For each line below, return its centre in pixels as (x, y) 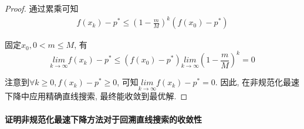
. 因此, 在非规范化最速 (257, 82)
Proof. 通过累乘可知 (42, 8)
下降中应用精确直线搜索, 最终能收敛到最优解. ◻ (96, 96)
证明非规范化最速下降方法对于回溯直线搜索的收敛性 (103, 119)
